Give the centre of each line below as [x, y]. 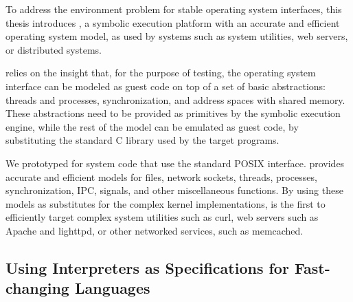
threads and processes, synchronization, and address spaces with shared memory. [175, 99]
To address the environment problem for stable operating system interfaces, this [174, 9]
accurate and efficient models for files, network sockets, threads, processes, [161, 176]
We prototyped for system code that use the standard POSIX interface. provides [175, 163]
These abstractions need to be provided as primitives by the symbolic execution [173, 113]
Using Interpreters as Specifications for [147, 267]
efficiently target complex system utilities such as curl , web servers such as [162, 217]
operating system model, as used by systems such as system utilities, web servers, [177, 36]
